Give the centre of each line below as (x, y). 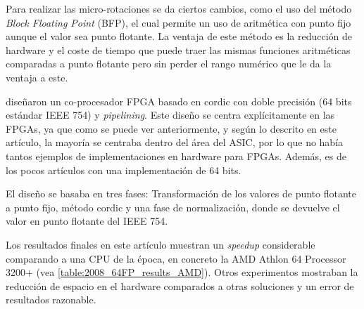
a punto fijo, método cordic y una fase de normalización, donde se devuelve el (173, 207)
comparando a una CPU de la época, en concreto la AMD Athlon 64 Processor (176, 258)
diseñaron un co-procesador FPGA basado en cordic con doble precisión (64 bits (179, 101)
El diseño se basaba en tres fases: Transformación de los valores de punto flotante (181, 193)
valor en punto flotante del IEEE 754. (87, 221)
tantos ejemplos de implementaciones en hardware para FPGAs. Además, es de (176, 156)
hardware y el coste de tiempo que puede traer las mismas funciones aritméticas (178, 50)
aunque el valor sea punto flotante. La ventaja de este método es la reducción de (179, 36)
